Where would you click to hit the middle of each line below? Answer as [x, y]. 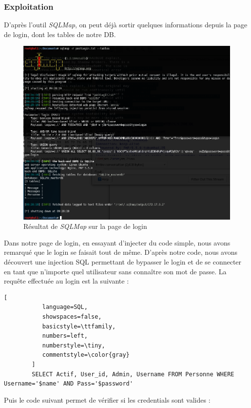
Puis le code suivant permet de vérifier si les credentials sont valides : [107, 399]
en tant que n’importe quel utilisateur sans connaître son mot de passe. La [115, 271]
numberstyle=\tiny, [74, 345]
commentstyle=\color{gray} [86, 355]
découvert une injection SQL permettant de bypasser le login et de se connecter [123, 262]
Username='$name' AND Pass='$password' [68, 384]
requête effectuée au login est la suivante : [67, 281]
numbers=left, [65, 336]
